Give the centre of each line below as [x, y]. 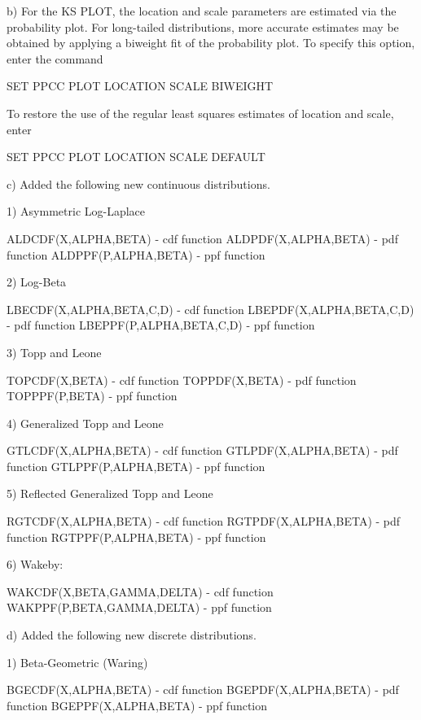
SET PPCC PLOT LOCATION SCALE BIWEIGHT [140, 86]
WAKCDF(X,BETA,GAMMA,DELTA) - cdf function [140, 591]
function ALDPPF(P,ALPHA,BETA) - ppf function [136, 254]
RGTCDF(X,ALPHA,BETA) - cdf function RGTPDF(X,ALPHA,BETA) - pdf [204, 521]
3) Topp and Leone [54, 352]
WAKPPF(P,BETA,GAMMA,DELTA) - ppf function [139, 607]
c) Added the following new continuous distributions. [138, 183]
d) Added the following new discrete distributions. [132, 635]
